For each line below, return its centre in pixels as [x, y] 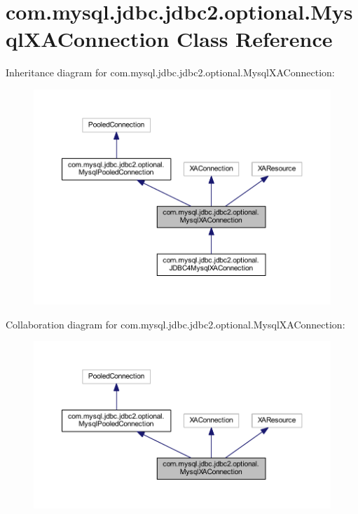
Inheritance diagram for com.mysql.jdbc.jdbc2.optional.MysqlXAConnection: [170, 72]
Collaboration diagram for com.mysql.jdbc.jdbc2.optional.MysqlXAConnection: [175, 324]
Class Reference [255, 39]
